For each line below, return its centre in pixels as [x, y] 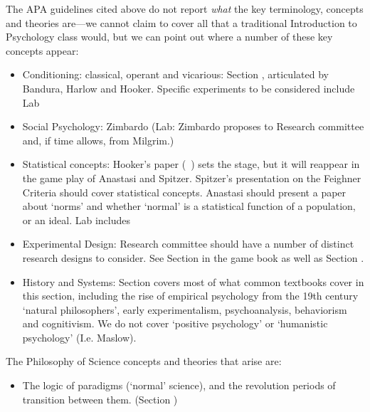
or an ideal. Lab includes [76, 220]
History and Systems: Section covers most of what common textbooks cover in [193, 281]
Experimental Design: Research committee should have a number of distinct [188, 244]
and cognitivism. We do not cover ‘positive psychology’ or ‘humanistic [175, 323]
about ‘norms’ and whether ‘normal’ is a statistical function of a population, [189, 206]
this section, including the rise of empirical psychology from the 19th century [190, 296]
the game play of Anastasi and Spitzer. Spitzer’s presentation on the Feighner [192, 178]
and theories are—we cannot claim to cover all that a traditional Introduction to [181, 22]
